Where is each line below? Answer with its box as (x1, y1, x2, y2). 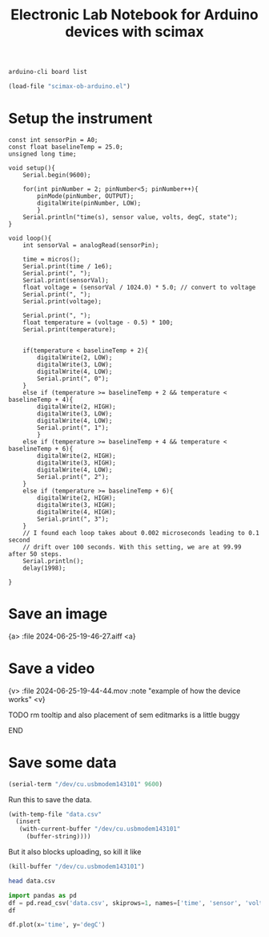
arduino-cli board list (8, 68, 88, 76)
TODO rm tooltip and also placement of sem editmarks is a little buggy (8, 710, 240, 720)
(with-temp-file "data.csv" (8, 810, 102, 818)
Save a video (8, 659, 95, 677)
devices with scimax (65, 22, 204, 41)
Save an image (8, 605, 108, 623)
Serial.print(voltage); (22, 297, 102, 306)
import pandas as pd (8, 891, 78, 899)
